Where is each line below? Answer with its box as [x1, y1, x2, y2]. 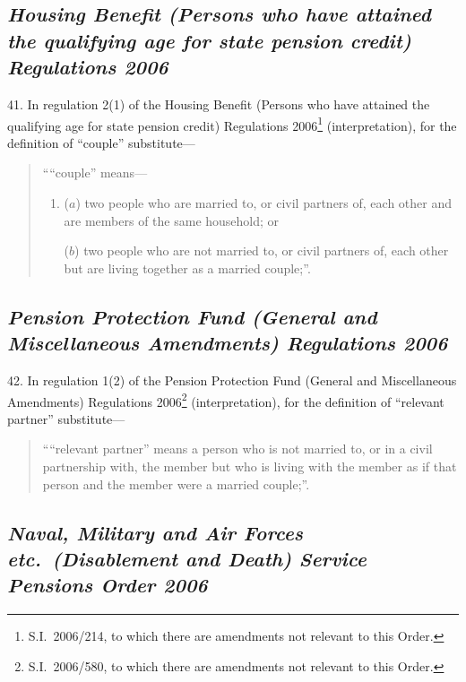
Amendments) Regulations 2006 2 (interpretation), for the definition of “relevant [7, 389, 444, 410]
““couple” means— [42, 163, 148, 182]
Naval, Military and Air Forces [7, 518, 304, 546]
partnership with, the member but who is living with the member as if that [42, 457, 457, 476]
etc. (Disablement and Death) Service [7, 544, 367, 572]
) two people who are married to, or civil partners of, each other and [75, 194, 453, 212]
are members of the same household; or [64, 211, 280, 229]
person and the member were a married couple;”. [42, 474, 310, 493]
